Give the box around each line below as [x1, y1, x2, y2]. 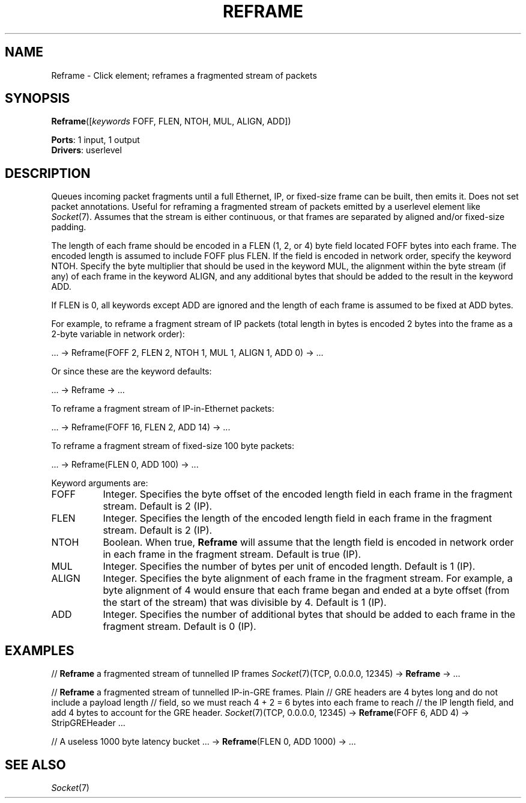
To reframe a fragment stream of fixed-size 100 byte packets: [51, 441, 294, 451]
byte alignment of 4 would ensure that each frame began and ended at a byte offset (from [103, 584, 510, 597]
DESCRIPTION [5, 165, 91, 181]
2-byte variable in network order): [51, 329, 185, 340]
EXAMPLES [5, 643, 74, 658]
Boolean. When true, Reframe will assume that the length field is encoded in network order [103, 536, 514, 549]
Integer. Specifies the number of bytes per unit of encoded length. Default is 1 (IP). [103, 560, 476, 573]
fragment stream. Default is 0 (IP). [103, 620, 256, 633]
